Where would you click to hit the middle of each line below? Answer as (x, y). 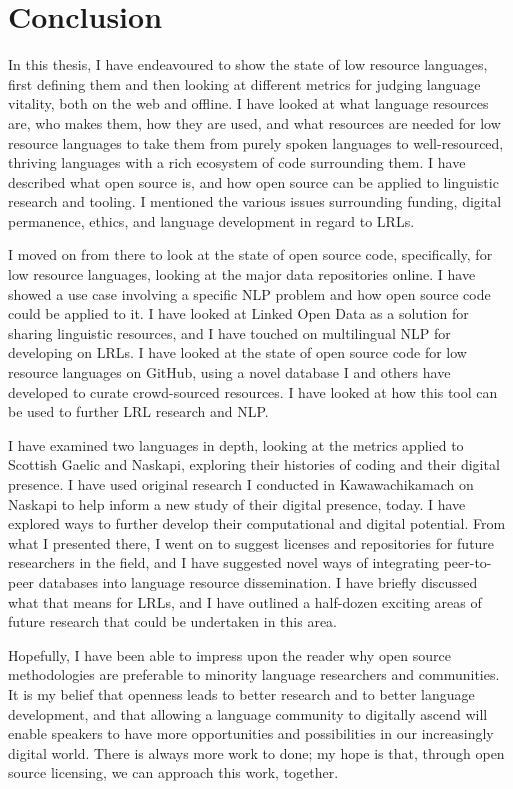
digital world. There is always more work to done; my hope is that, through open (256, 752)
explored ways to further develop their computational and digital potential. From (257, 523)
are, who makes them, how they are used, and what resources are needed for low (254, 122)
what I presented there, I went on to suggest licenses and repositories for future (251, 542)
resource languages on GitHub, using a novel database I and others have (229, 372)
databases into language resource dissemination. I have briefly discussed (258, 581)
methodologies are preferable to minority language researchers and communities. (254, 674)
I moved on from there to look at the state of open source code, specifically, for (250, 254)
